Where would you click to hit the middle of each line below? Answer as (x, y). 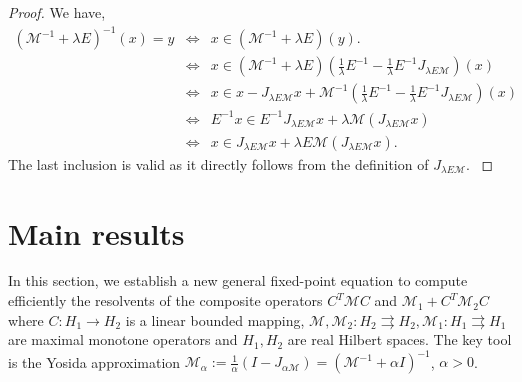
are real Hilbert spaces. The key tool (399, 339)
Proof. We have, (57, 12)
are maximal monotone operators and (123, 339)
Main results (96, 232)
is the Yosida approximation (94, 361)
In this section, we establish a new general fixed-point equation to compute (238, 280)
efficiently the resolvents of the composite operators (165, 300)
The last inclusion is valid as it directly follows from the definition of (218, 163)
